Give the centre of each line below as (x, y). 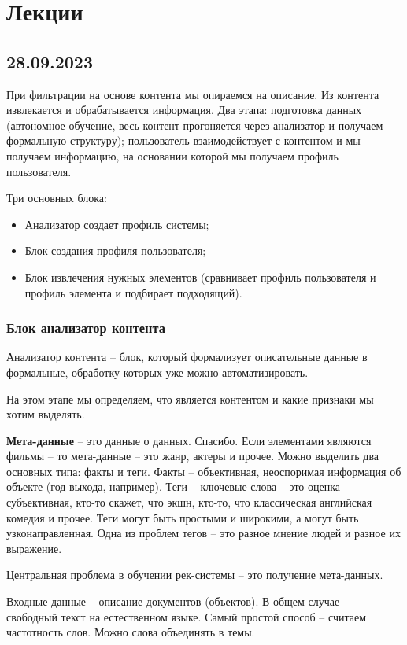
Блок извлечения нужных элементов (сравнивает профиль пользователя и (200, 276)
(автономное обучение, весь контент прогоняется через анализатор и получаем (195, 125)
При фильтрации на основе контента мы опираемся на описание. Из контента (193, 94)
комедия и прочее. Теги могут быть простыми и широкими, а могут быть (183, 517)
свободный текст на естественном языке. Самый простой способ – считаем (187, 616)
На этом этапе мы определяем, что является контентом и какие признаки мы (190, 398)
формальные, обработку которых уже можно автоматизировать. (157, 372)
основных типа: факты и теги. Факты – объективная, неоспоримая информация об (204, 471)
